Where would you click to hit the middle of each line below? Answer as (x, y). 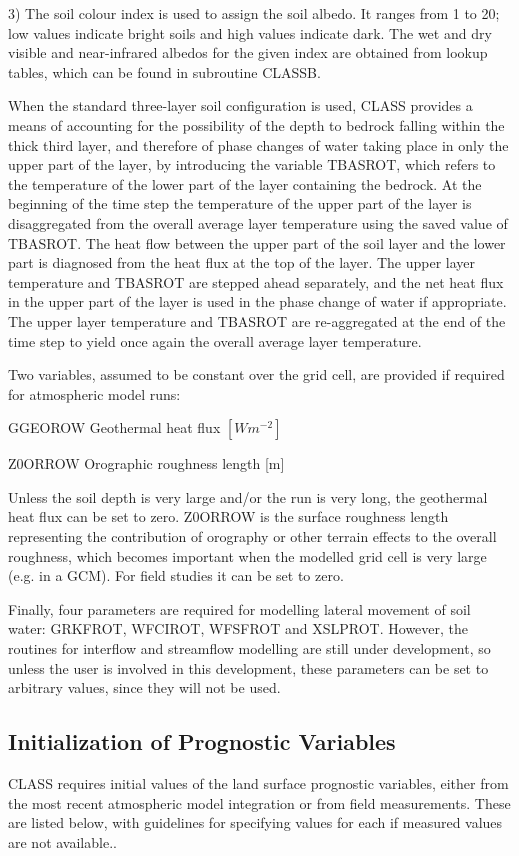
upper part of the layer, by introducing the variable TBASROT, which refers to (252, 164)
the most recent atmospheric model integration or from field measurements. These (259, 802)
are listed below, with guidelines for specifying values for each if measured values (255, 822)
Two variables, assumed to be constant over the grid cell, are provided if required (256, 374)
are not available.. (62, 841)
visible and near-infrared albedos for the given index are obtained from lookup (248, 52)
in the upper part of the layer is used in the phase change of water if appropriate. (257, 301)
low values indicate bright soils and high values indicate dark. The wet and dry (250, 32)
